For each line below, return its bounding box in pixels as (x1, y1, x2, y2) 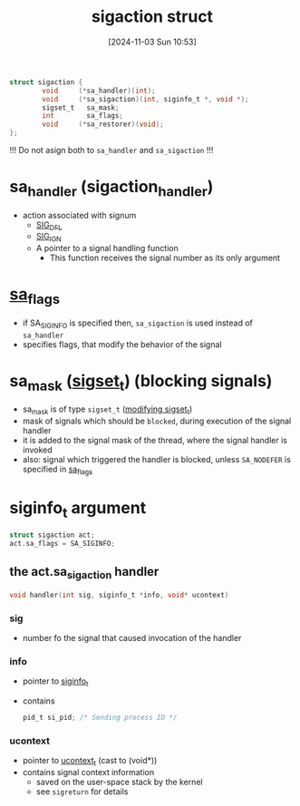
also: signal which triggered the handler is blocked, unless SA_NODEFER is (22, 453, 292, 464)
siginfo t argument (9, 497, 147, 521)
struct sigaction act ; (9, 530, 95, 540)
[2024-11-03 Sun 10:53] (108, 36, 197, 47)
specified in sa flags (22, 463, 93, 477)
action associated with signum (22, 209, 137, 220)
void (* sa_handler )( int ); (42, 86, 156, 95)
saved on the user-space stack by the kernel (35, 777, 203, 788)
